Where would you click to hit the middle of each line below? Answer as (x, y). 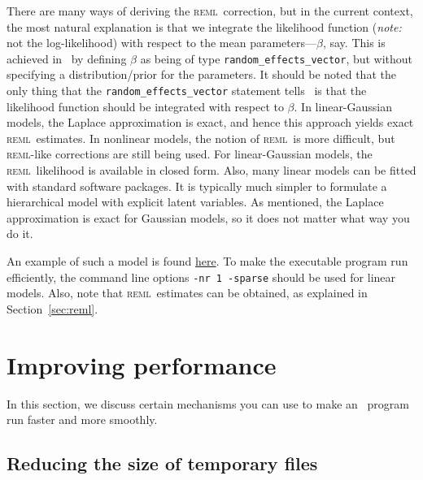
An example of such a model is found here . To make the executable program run (207, 261)
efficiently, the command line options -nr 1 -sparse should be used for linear (201, 277)
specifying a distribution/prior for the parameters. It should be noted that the (201, 74)
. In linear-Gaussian (343, 106)
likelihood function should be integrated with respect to (145, 106)
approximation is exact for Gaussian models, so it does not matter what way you (208, 217)
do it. (20, 234)
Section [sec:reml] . (52, 308)
